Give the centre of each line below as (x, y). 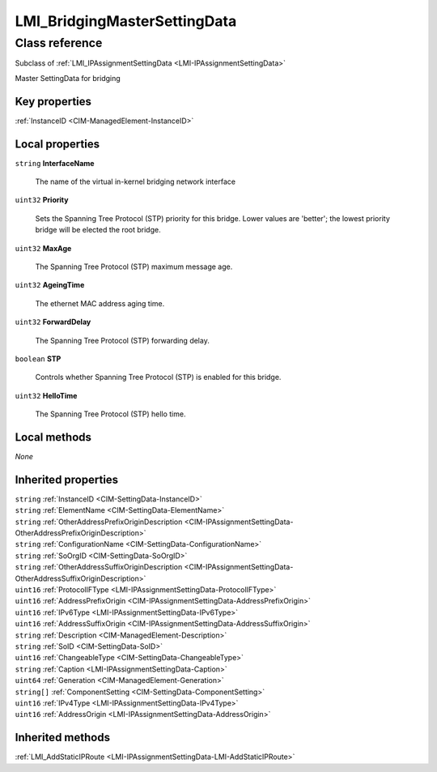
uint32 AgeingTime (50, 285)
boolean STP (38, 358)
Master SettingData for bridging (68, 78)
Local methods (53, 437)
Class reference (59, 43)
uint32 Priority (42, 200)
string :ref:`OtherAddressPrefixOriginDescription (99, 522)
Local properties (57, 144)
